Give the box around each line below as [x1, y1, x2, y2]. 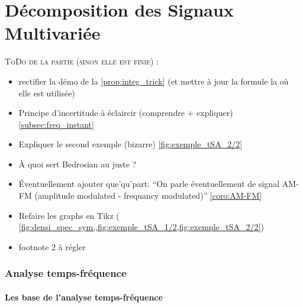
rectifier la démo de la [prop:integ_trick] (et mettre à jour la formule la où [18, 75, 289, 87]
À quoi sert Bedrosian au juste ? [18, 157, 137, 170]
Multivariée [5, 21, 101, 45]
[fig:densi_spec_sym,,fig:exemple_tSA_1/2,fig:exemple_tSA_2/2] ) [18, 221, 264, 233]
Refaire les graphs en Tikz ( [18, 209, 120, 221]
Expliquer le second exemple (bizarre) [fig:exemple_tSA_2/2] [18, 138, 243, 150]
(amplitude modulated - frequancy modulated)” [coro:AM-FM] [34, 189, 262, 202]
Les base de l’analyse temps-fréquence [5, 290, 163, 303]
